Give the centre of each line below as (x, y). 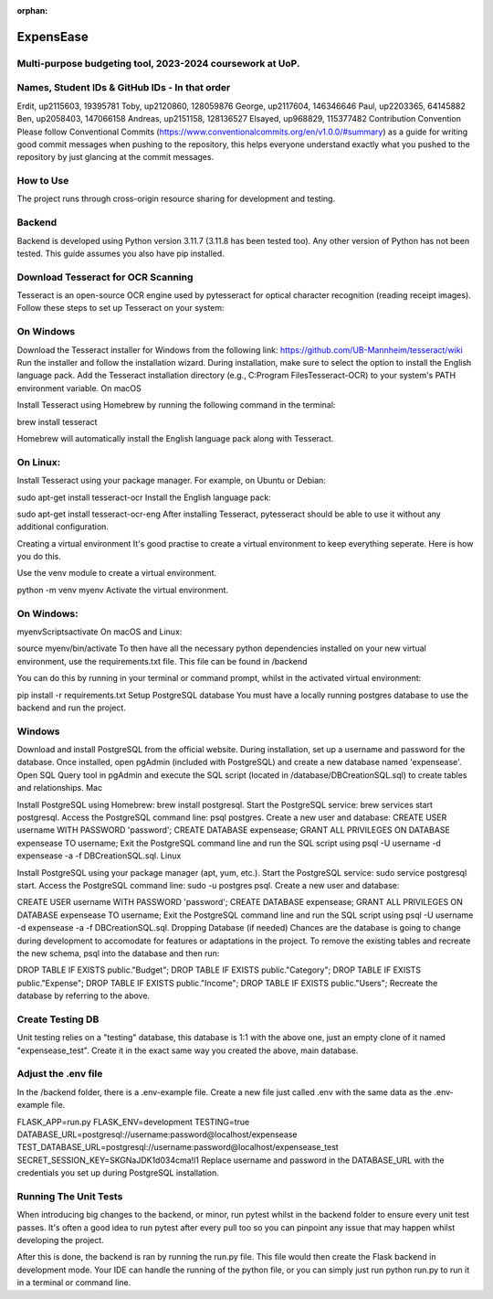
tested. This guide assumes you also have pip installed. (121, 253)
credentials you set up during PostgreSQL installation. (118, 1173)
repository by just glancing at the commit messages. (115, 157)
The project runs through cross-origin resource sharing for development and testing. (176, 199)
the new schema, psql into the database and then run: (118, 953)
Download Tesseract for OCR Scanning (105, 277)
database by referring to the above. (84, 996)
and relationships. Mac (60, 788)
